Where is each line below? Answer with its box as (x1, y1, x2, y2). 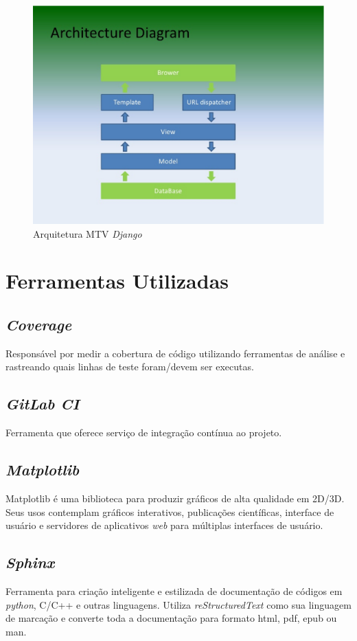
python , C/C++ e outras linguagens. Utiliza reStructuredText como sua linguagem (5, 597, 352, 611)
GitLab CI (5, 393, 80, 414)
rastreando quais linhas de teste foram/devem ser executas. (5, 359, 254, 374)
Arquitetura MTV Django (33, 226, 142, 240)
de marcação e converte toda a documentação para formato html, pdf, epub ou (5, 611, 337, 625)
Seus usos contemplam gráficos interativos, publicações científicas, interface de (5, 504, 334, 519)
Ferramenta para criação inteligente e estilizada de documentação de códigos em (5, 583, 343, 598)
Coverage (5, 313, 72, 335)
